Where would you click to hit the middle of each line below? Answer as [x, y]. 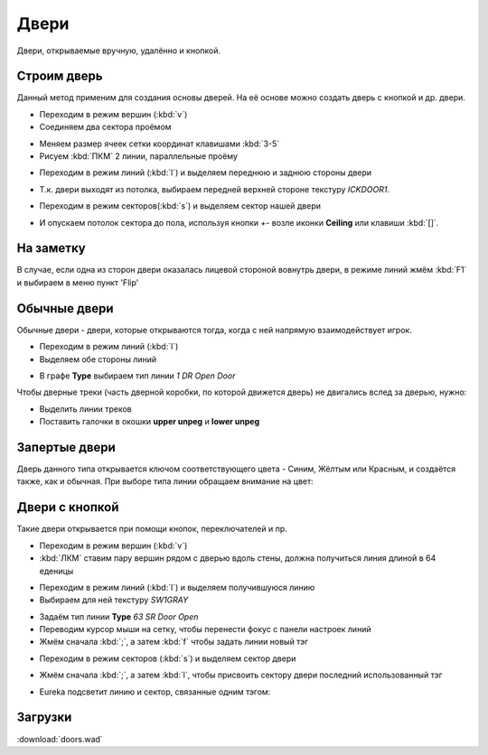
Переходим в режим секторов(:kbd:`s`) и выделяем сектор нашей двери [180, 206]
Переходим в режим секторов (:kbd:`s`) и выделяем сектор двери [168, 658]
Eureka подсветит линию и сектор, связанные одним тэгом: [155, 692]
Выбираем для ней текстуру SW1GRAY [114, 600]
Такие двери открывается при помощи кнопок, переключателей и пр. [152, 529]
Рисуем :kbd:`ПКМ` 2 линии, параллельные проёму [139, 156]
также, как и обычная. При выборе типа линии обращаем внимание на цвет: [165, 481]
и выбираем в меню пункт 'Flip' [78, 282]
